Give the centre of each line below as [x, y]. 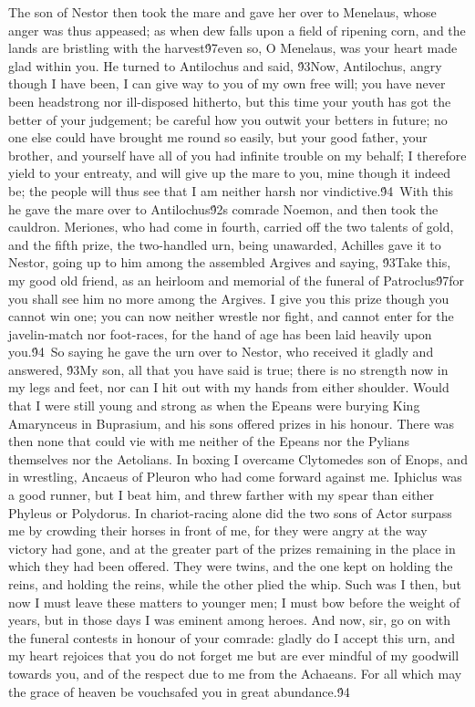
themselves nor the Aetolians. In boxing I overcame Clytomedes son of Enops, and [238, 458]
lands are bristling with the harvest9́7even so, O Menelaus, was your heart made [233, 48]
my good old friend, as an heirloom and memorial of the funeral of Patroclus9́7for [236, 280]
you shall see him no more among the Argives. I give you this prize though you [229, 298]
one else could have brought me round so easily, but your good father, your [218, 137]
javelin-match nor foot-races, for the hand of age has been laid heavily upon [220, 333]
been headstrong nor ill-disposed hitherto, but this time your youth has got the [230, 101]
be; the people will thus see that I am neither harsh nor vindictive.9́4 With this [231, 190]
